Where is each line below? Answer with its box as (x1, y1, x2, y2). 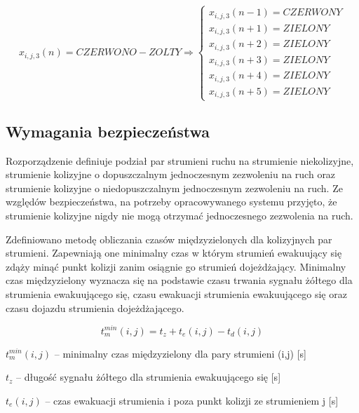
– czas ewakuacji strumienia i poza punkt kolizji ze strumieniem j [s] (45, 393, 339, 407)
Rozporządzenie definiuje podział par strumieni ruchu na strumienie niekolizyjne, (6, 153, 354, 168)
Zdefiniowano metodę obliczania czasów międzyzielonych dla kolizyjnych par (6, 231, 332, 246)
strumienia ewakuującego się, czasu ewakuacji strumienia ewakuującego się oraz (6, 286, 347, 301)
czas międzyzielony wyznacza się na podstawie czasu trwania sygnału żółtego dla (6, 273, 353, 287)
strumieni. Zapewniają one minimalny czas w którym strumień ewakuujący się (6, 245, 342, 260)
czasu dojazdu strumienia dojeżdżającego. (6, 300, 184, 315)
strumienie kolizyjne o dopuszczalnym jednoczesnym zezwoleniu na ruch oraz (6, 167, 336, 182)
